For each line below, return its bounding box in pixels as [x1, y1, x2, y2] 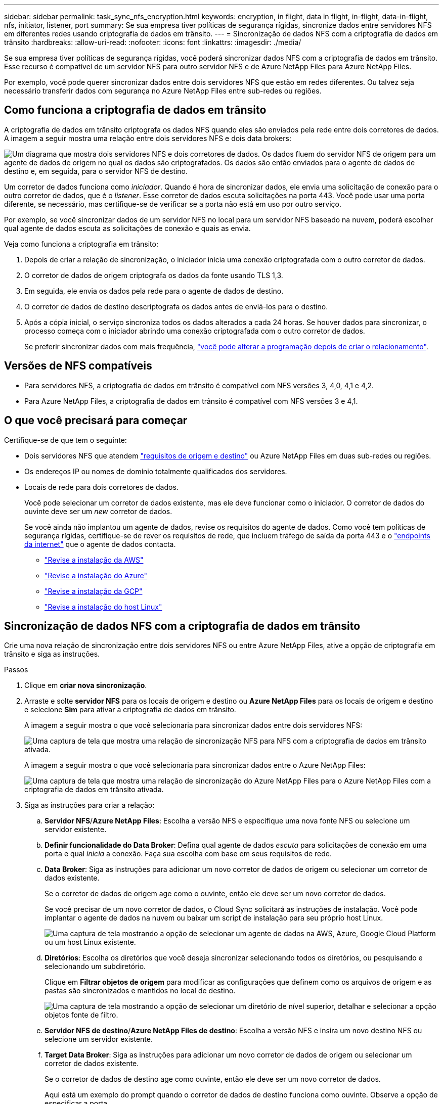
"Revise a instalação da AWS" [45, 555, 144, 564]
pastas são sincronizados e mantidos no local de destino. [45, 986, 236, 995]
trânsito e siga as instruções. [4, 650, 100, 659]
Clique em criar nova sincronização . [24, 681, 147, 690]
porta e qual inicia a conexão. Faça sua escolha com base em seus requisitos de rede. [45, 849, 332, 858]
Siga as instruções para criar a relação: [24, 801, 155, 810]
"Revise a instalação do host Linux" [45, 602, 162, 611]
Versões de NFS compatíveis [4, 359, 152, 373]
